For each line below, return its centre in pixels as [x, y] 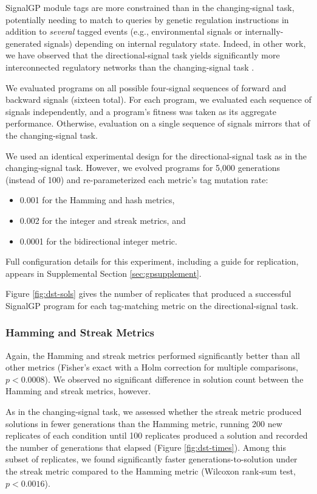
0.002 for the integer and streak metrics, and [103, 220]
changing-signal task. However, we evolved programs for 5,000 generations [143, 168]
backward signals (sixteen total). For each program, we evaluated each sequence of [158, 99]
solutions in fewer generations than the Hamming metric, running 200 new [144, 423]
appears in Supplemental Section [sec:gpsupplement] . [104, 273]
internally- [264, 31]
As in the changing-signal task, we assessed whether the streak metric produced [154, 412]
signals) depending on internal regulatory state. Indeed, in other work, [175, 43]
